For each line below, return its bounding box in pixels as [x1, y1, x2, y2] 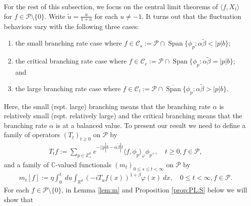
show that [4, 194, 33, 204]
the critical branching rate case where [15, 56, 127, 66]
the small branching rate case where [15, 38, 122, 48]
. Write [44, 11, 65, 21]
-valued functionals [55, 159, 112, 169]
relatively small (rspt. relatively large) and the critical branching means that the [4, 111, 242, 121]
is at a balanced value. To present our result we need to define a [56, 120, 246, 130]
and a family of [4, 159, 49, 169]
